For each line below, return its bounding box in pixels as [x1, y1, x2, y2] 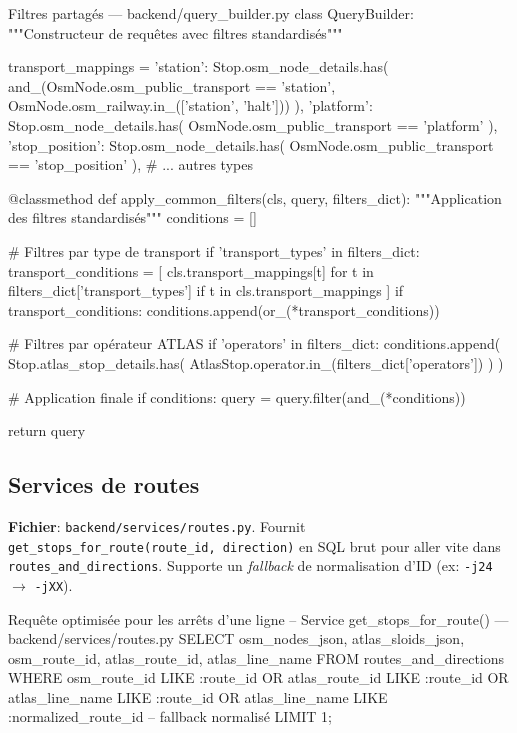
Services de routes [8, 469, 200, 500]
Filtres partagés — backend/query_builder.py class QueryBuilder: [8, 3, 414, 23]
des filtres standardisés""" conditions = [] [8, 207, 257, 228]
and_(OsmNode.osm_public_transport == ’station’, [8, 75, 336, 96]
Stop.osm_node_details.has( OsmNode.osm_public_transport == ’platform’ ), [8, 114, 498, 135]
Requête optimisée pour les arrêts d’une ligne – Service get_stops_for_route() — [8, 608, 509, 629]
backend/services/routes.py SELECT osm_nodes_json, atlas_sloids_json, [8, 628, 465, 649]
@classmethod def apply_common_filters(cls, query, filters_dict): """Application [8, 187, 502, 208]
